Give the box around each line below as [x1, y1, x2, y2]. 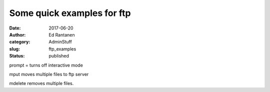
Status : [9, 53, 25, 59]
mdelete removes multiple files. [9, 80, 74, 86]
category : [9, 39, 30, 45]
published [48, 53, 69, 59]
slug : [9, 45, 20, 52]
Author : [9, 31, 26, 37]
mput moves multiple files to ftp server [9, 71, 89, 77]
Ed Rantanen [48, 31, 75, 37]
